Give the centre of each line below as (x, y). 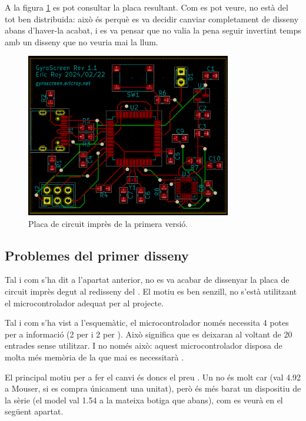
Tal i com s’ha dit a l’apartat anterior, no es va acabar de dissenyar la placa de (147, 280)
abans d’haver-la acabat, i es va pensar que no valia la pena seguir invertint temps (153, 30)
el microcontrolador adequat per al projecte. (84, 303)
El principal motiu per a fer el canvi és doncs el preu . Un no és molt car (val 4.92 (153, 377)
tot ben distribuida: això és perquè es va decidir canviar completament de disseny (152, 19)
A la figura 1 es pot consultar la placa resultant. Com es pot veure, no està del (147, 7)
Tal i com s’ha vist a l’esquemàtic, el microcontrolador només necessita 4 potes (147, 323)
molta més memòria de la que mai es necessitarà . (94, 357)
